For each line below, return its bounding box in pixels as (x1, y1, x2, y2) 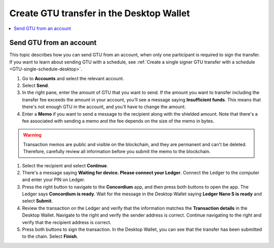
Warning (23, 132, 42, 138)
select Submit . (22, 198, 53, 204)
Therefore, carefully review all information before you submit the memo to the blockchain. (23, 149, 211, 155)
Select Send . (22, 83, 49, 89)
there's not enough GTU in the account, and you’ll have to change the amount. (22, 104, 186, 110)
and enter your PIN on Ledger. (22, 176, 85, 183)
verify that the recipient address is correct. (22, 219, 112, 225)
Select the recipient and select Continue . (22, 162, 109, 168)
